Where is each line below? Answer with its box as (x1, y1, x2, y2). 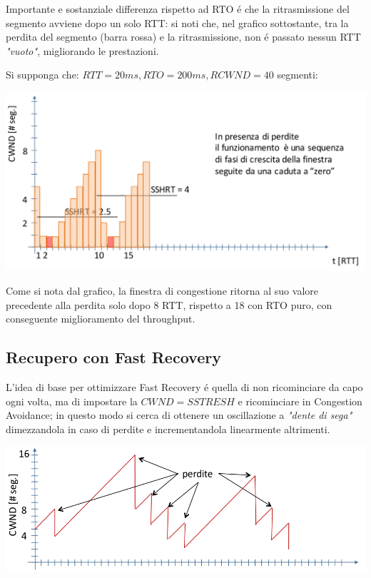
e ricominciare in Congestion (238, 393, 362, 408)
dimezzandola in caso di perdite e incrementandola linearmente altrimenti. (6, 421, 330, 436)
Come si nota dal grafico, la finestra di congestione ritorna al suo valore (6, 283, 318, 298)
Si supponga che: (6, 67, 79, 82)
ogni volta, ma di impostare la (6, 393, 138, 408)
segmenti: (277, 67, 318, 82)
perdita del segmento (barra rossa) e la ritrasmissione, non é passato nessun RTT (6, 29, 361, 44)
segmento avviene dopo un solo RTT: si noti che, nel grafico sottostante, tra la (6, 15, 349, 30)
